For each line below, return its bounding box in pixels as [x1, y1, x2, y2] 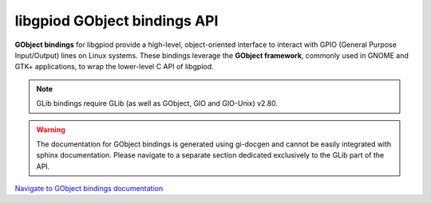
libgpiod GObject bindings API [14, 12, 219, 29]
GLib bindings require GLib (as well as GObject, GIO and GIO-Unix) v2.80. [36, 99, 279, 108]
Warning [36, 124, 65, 135]
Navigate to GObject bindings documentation [14, 184, 164, 193]
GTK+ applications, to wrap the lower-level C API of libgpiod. [14, 62, 215, 72]
